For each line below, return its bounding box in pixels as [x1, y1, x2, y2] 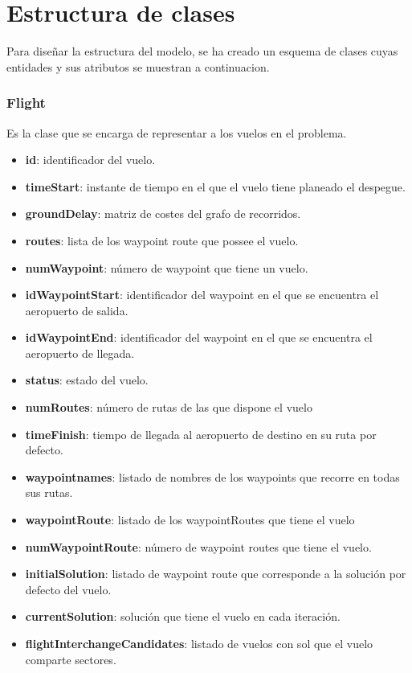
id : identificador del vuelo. [25, 151, 156, 168]
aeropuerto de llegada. [25, 344, 135, 361]
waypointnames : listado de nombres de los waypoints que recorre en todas [25, 468, 400, 485]
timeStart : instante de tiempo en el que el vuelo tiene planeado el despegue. [25, 178, 406, 195]
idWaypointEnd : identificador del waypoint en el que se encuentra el [25, 329, 373, 346]
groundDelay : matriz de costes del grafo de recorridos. [25, 205, 301, 222]
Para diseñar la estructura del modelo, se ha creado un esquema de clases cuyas [6, 43, 398, 60]
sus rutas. [25, 484, 73, 501]
